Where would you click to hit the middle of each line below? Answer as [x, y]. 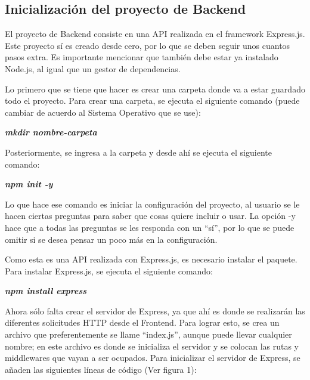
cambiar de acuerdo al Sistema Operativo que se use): [103, 112]
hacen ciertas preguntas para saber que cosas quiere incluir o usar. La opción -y [150, 216]
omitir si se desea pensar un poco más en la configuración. [111, 239]
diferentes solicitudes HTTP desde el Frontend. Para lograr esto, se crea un [142, 322]
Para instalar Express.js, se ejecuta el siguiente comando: [109, 271]
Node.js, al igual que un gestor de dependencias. [93, 68]
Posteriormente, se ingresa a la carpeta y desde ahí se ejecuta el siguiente [138, 152]
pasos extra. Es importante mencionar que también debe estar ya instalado [142, 57]
